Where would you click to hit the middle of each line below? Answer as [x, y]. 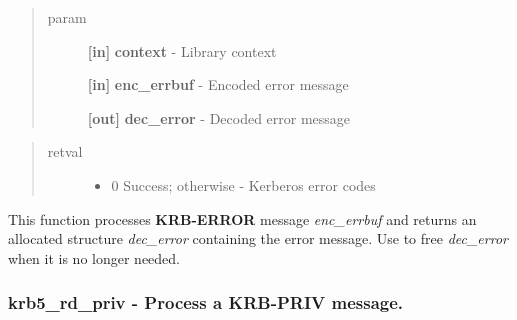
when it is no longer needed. [94, 257]
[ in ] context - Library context [182, 50]
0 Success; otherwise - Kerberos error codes [243, 184]
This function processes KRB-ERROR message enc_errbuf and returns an [242, 218]
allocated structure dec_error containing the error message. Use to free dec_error [258, 238]
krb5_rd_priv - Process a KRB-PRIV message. [206, 302]
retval [65, 151]
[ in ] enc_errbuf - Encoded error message [218, 84]
